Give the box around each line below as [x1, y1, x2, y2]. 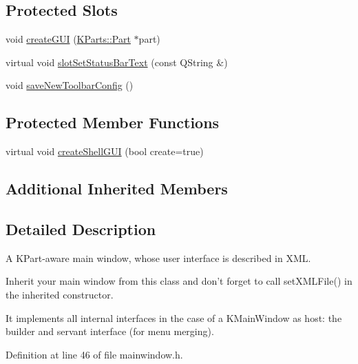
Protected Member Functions [6, 112, 220, 133]
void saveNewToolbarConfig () [6, 78, 134, 92]
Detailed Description [6, 218, 156, 239]
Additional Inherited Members [6, 178, 228, 199]
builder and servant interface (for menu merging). [6, 324, 214, 338]
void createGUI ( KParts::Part [6, 32, 131, 46]
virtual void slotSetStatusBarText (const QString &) [6, 54, 228, 69]
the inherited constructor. [6, 287, 114, 301]
